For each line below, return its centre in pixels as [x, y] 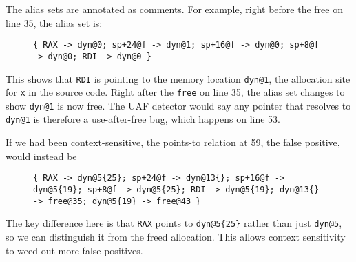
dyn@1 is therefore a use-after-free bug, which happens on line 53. [143, 119]
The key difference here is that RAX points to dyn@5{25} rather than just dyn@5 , [174, 223]
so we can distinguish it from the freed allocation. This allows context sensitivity [176, 236]
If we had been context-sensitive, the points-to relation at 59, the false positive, [173, 142]
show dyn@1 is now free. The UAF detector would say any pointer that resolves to [178, 105]
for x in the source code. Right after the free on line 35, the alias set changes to [175, 92]
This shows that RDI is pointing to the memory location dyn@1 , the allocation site [178, 78]
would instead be [41, 155]
